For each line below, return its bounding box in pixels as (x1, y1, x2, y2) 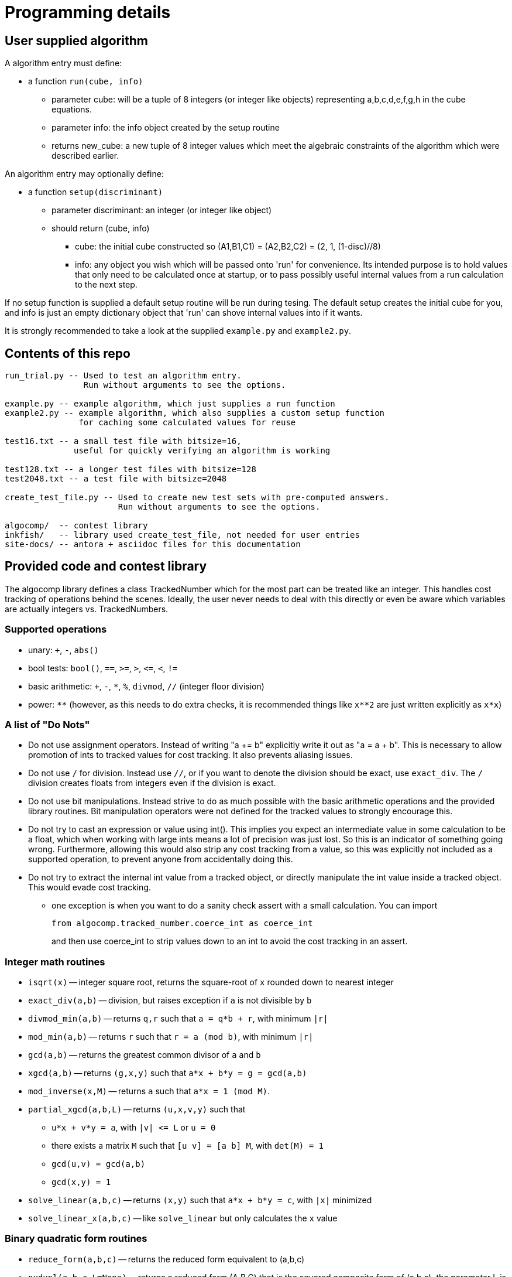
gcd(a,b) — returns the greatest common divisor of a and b (28, 1050, 261, 1060)
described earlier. (51, 151, 119, 161)
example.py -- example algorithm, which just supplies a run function (5, 399, 335, 409)
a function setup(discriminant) (28, 187, 163, 197)
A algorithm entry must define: (5, 58, 122, 69)
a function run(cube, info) (28, 76, 143, 87)
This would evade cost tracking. (28, 882, 152, 893)
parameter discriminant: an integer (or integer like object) (51, 205, 272, 216)
